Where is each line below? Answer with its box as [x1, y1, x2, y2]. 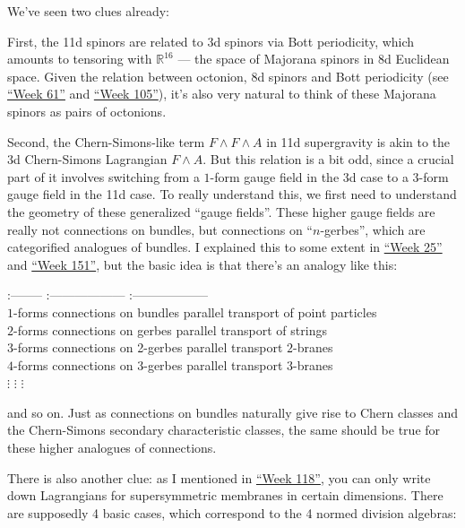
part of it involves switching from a [7, 167, 200, 186]
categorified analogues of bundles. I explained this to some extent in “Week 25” [7, 238, 443, 256]
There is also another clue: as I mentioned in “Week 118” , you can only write [7, 468, 431, 487]
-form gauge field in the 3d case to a [210, 167, 409, 186]
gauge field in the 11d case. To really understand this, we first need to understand [7, 185, 457, 203]
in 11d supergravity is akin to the [266, 132, 451, 151]
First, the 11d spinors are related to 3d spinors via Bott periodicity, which [7, 31, 415, 50]
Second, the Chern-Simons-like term [7, 132, 205, 151]
